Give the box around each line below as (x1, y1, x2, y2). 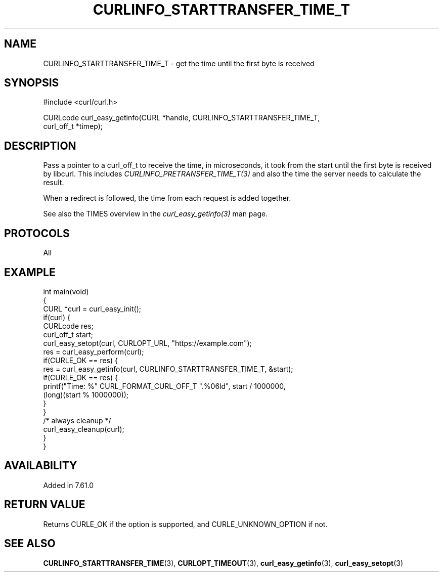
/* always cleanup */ (43, 416, 111, 425)
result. (43, 178, 64, 187)
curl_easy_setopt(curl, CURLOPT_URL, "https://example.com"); (43, 338, 252, 347)
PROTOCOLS (4, 227, 70, 240)
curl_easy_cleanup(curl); (43, 424, 124, 433)
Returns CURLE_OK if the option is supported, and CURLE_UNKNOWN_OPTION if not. (43, 519, 328, 528)
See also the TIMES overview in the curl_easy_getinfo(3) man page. (43, 209, 268, 218)
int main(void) (43, 287, 89, 296)
